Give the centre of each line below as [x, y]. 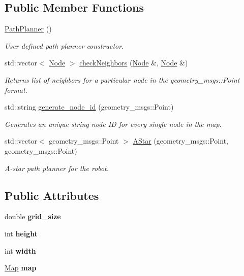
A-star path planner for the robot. [57, 168]
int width [20, 250]
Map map [21, 268]
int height [21, 233]
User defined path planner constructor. [64, 45]
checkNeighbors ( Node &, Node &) [134, 63]
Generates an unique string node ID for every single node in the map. [113, 124]
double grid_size [33, 216]
